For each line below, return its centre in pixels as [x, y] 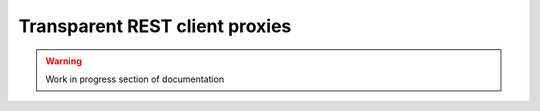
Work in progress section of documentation [135, 79]
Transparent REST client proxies [155, 26]
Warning [63, 61]
